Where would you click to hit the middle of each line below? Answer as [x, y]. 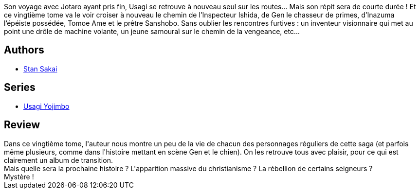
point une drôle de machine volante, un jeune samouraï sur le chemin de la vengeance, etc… [152, 31]
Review [22, 125]
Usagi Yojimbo [46, 106]
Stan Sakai [40, 69]
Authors [24, 50]
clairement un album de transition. [58, 160]
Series [20, 88]
